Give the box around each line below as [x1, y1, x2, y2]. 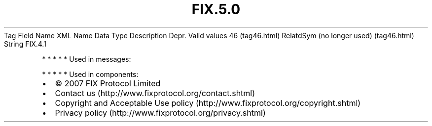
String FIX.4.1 [4, 39, 46, 48]
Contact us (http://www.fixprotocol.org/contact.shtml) [55, 88, 255, 98]
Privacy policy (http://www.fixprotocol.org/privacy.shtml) [55, 107, 266, 118]
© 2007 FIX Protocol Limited [55, 78, 161, 88]
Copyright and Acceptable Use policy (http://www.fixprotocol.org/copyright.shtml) [55, 98, 361, 108]
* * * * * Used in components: [42, 70, 139, 78]
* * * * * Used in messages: [42, 54, 131, 63]
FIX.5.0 [191, 1, 241, 18]
